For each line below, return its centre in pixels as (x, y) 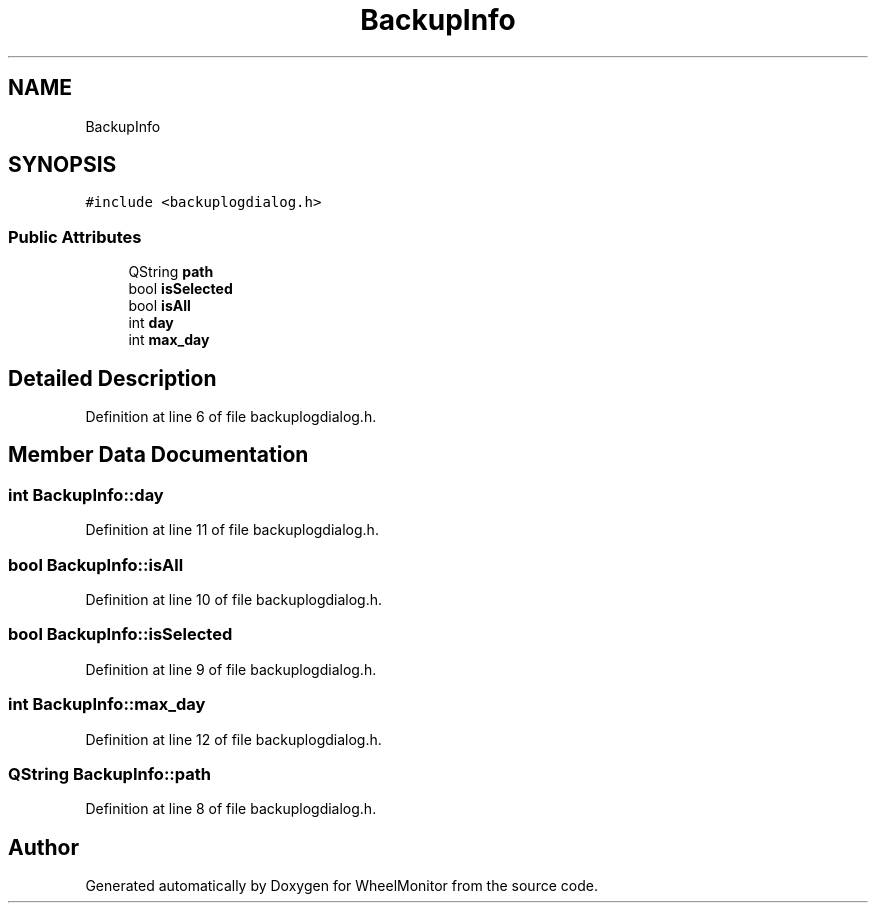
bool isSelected (180, 289)
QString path (171, 272)
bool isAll (159, 306)
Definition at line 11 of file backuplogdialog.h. (232, 530)
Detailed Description (112, 378)
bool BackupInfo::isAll (96, 564)
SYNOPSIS (62, 165)
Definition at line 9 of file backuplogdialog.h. (231, 669)
